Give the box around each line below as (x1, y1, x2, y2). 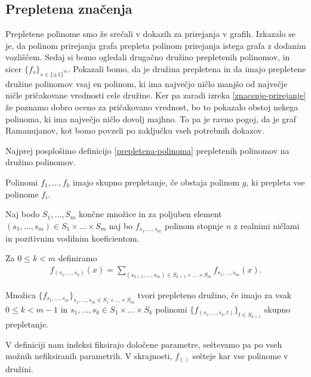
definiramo (58, 252, 97, 264)
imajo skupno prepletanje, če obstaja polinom (73, 175, 240, 188)
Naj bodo (5, 208, 40, 220)
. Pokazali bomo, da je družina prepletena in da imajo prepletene (67, 62, 306, 75)
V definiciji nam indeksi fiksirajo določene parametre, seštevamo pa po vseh (5, 338, 282, 350)
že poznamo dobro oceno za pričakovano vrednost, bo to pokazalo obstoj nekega (5, 100, 298, 113)
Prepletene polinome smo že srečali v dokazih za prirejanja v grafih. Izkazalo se (5, 27, 295, 40)
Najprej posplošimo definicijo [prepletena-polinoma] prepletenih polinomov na (5, 144, 290, 156)
